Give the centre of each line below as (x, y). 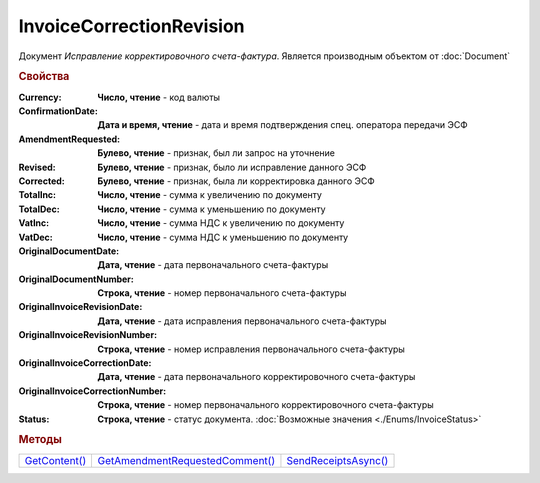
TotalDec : (39, 209)
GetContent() (55, 460)
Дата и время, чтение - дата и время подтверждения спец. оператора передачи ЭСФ (283, 125)
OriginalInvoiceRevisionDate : (80, 307)
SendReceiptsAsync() (337, 460)
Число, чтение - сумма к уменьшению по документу (211, 209)
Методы (40, 440)
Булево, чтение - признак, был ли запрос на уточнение (216, 153)
